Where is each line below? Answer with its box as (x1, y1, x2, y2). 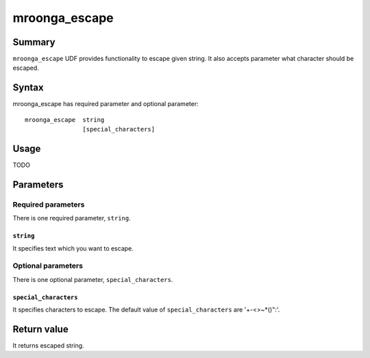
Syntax (12, 82, 44, 94)
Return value (12, 323, 69, 335)
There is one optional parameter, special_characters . (12, 275, 173, 283)
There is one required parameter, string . (12, 214, 131, 222)
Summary (12, 36, 56, 48)
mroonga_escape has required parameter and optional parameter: (12, 100, 199, 108)
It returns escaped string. (12, 342, 85, 350)
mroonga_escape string (25, 116, 105, 123)
